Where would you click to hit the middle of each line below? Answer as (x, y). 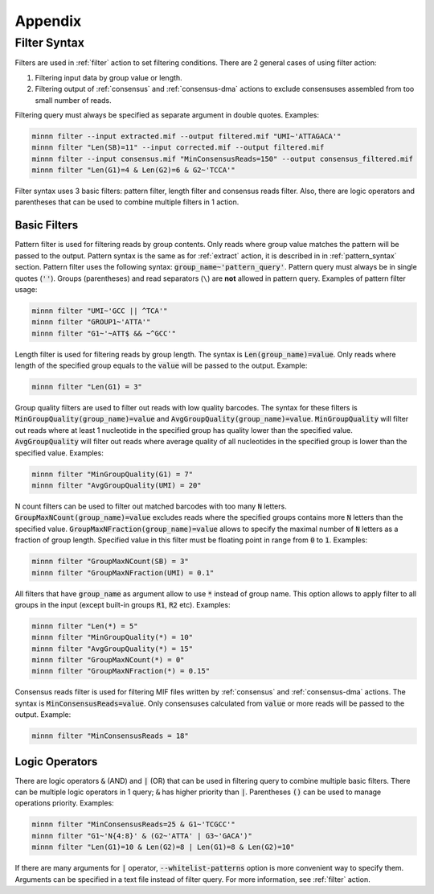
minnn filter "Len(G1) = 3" (87, 387)
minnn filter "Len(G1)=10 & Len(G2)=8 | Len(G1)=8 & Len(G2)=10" (163, 847)
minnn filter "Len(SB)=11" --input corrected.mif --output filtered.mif (178, 148)
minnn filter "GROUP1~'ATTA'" (91, 322)
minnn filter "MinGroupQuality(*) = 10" (112, 637)
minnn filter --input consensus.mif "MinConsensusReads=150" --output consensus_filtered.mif (223, 159)
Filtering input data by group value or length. (108, 77)
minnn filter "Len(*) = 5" (85, 626)
